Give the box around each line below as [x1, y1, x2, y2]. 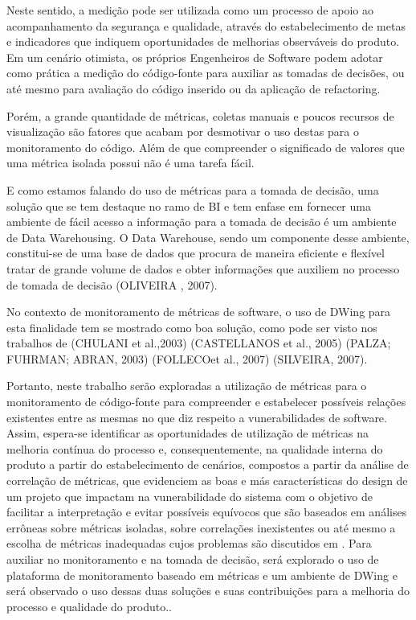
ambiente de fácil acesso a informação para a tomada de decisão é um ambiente [6, 213, 397, 230]
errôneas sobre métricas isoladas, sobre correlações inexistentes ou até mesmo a [6, 519, 396, 536]
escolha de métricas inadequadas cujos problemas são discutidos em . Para [6, 535, 372, 552]
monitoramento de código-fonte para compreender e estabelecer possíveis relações [6, 393, 406, 410]
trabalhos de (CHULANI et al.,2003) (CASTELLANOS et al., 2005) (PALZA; [6, 335, 391, 351]
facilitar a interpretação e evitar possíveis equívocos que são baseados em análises [6, 503, 407, 520]
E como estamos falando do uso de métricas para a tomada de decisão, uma [6, 181, 379, 198]
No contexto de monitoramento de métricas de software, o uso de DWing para [6, 303, 391, 320]
